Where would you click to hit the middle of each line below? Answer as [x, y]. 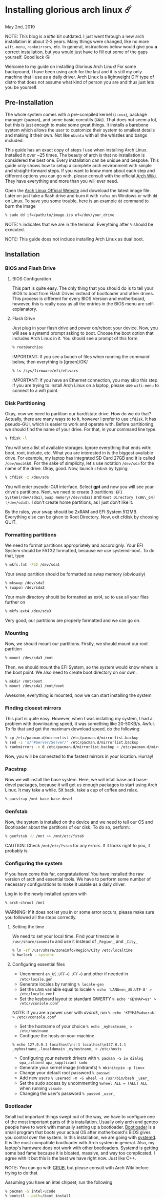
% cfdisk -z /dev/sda [27, 477]
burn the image [20, 206]
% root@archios [28, 347]
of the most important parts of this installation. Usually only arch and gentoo [82, 1122]
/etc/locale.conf [37, 994]
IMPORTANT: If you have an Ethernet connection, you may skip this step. [85, 380]
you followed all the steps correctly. [41, 918]
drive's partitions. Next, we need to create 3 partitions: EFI [64, 492]
